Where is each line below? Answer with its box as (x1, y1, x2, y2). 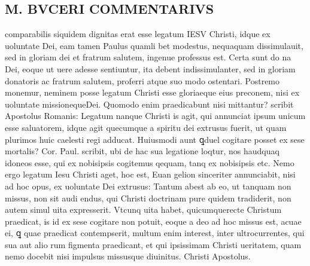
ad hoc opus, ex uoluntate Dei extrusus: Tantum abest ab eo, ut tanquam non (5, 179, 291, 192)
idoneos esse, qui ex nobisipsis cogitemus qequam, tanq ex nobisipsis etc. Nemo (5, 156, 294, 169)
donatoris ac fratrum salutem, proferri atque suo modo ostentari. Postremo (5, 74, 280, 87)
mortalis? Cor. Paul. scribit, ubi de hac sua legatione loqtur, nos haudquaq (5, 145, 279, 157)
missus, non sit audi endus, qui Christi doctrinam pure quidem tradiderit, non (5, 191, 291, 204)
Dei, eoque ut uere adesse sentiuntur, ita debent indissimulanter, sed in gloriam (5, 62, 296, 75)
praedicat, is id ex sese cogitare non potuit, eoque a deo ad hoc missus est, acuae (5, 215, 302, 227)
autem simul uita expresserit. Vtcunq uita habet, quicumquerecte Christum (5, 203, 282, 216)
